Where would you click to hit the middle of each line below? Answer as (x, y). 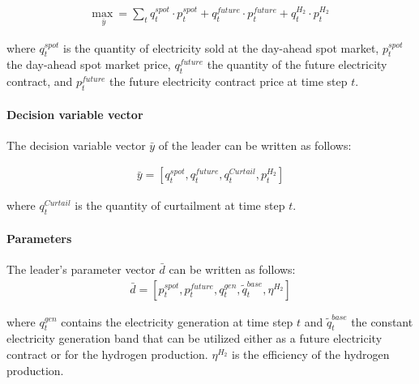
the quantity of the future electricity (297, 64)
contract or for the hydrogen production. (107, 354)
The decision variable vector (76, 145)
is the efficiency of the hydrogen (311, 354)
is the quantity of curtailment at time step (180, 205)
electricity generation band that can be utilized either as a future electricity (195, 338)
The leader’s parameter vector (81, 269)
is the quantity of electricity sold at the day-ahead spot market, (221, 47)
